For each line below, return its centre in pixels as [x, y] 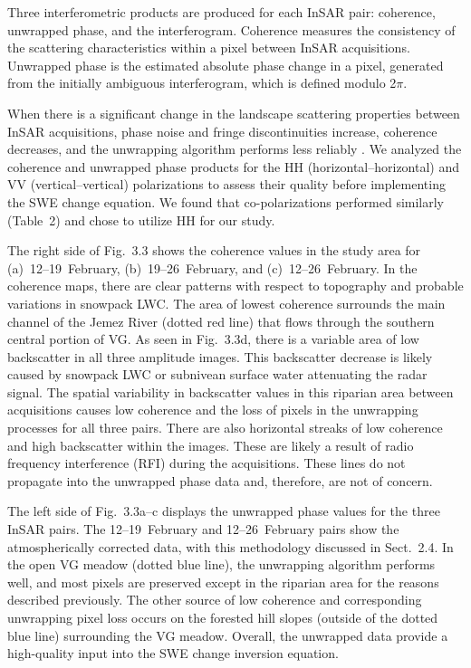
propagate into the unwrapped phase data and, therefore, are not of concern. [220, 480]
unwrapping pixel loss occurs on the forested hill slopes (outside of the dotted [223, 617]
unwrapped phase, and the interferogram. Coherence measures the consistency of [231, 29]
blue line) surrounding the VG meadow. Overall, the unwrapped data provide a [228, 635]
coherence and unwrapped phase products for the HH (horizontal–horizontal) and [233, 166]
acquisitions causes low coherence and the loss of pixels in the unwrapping [213, 410]
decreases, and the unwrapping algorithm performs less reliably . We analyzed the [235, 149]
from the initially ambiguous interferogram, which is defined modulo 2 [202, 83]
